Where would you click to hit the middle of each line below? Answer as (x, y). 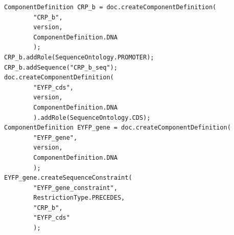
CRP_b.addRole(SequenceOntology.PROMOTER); (79, 57)
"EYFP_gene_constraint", (75, 188)
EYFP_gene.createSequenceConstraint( (68, 178)
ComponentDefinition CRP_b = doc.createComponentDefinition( (110, 7)
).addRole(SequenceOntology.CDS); (92, 117)
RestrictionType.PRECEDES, (79, 198)
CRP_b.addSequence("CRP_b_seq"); (61, 67)
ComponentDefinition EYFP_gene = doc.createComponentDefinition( (118, 128)
